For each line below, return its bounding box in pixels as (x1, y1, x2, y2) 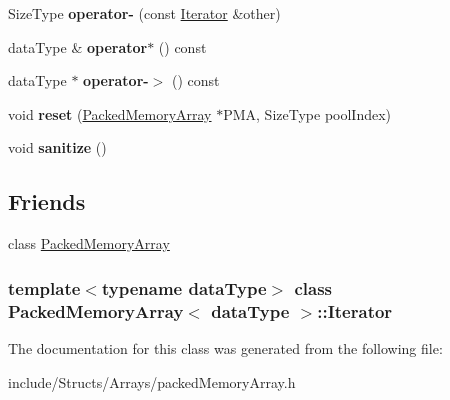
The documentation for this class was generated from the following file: (8, 337, 443, 358)
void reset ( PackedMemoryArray (8, 103, 212, 124)
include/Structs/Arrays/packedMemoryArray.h (8, 371, 296, 392)
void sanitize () (8, 137, 107, 158)
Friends (8, 186, 86, 217)
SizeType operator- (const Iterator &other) (8, 3, 281, 23)
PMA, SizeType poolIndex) (223, 103, 392, 124)
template (8, 275, 81, 300)
